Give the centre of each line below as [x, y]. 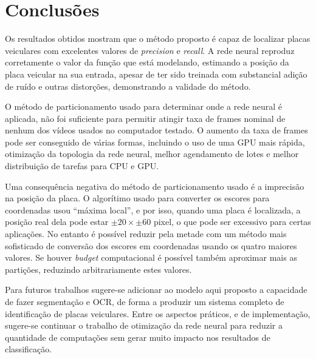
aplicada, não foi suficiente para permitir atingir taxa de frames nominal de [145, 118]
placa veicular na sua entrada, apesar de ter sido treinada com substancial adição [156, 74]
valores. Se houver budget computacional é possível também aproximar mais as [151, 257]
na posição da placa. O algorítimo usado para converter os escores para [137, 198]
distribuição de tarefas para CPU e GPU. [82, 166]
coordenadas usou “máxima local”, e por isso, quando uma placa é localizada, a [153, 210]
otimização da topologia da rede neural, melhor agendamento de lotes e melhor [152, 154]
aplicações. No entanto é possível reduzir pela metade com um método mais [146, 234]
